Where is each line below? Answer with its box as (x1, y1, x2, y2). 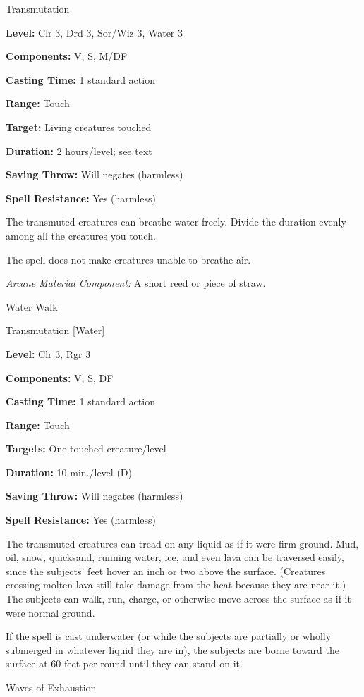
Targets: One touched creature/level (6, 441, 166, 456)
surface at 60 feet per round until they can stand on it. (6, 656, 243, 671)
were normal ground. (6, 605, 95, 619)
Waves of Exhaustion (6, 680, 97, 694)
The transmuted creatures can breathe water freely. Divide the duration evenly (6, 214, 346, 229)
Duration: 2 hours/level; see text (6, 143, 152, 158)
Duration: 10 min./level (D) (6, 464, 132, 479)
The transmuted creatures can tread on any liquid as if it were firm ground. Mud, (6, 536, 359, 550)
